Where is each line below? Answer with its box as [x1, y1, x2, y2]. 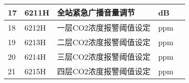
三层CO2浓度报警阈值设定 [57, 51, 151, 62]
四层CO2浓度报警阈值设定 [57, 66, 151, 77]
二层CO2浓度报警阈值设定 [57, 36, 151, 48]
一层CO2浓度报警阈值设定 [57, 22, 151, 33]
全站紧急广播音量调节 [57, 7, 135, 18]
